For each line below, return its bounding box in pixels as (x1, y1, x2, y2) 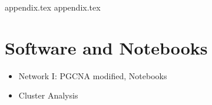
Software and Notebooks (5, 35, 208, 59)
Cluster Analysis (18, 89, 78, 101)
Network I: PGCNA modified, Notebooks (18, 69, 167, 82)
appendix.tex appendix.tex (5, 1, 101, 13)
